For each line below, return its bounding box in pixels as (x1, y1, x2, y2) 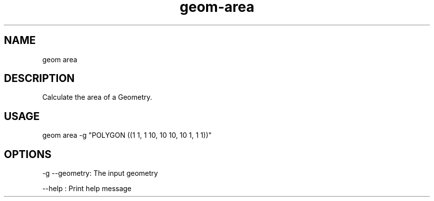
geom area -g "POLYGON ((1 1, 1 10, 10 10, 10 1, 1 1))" (42, 131, 212, 140)
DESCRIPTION (4, 72, 75, 85)
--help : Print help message (42, 184, 132, 193)
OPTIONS (4, 148, 52, 161)
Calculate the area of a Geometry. (42, 93, 152, 102)
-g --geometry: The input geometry (42, 169, 158, 178)
